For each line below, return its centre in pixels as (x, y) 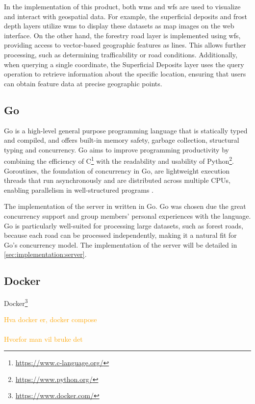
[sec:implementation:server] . (45, 254)
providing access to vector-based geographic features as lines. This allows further (125, 45)
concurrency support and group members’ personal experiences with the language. (127, 215)
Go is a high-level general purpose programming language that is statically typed (126, 130)
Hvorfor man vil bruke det (43, 339)
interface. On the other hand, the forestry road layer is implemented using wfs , (122, 35)
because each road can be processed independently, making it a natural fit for (120, 235)
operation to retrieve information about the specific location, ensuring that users (125, 74)
